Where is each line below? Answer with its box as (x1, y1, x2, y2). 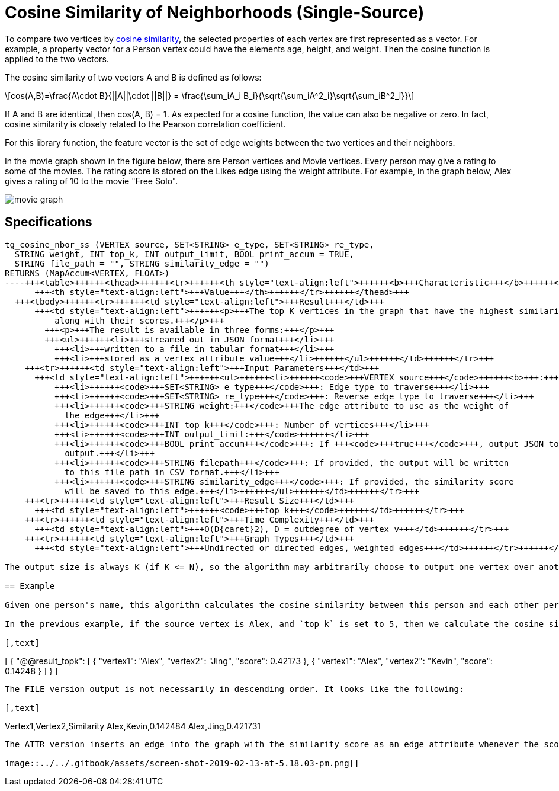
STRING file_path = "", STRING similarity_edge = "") (14, 258, 269, 268)
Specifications (5, 214, 92, 230)
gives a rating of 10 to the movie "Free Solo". (5, 175, 178, 186)
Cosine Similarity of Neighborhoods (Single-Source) (5, 2, 425, 23)
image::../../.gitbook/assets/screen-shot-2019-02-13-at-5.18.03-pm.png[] (5, 758, 359, 768)
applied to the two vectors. (5, 53, 109, 64)
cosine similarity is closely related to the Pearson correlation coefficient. (5, 119, 286, 129)
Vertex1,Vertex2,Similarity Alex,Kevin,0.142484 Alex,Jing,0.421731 (5, 720, 261, 731)
